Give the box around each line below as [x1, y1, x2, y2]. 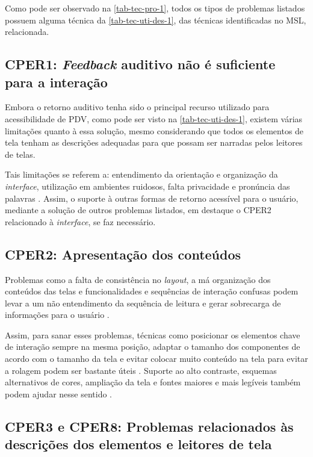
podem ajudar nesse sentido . [5, 387, 113, 400]
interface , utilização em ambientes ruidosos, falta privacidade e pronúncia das [5, 179, 290, 192]
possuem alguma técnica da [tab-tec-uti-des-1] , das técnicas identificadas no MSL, [5, 13, 306, 26]
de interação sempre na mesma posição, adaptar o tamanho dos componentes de [5, 340, 300, 353]
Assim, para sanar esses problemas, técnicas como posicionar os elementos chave [5, 328, 300, 341]
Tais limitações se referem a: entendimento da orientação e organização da [5, 168, 278, 181]
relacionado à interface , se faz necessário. [5, 215, 156, 228]
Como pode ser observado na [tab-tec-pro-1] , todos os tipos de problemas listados [5, 2, 305, 14]
